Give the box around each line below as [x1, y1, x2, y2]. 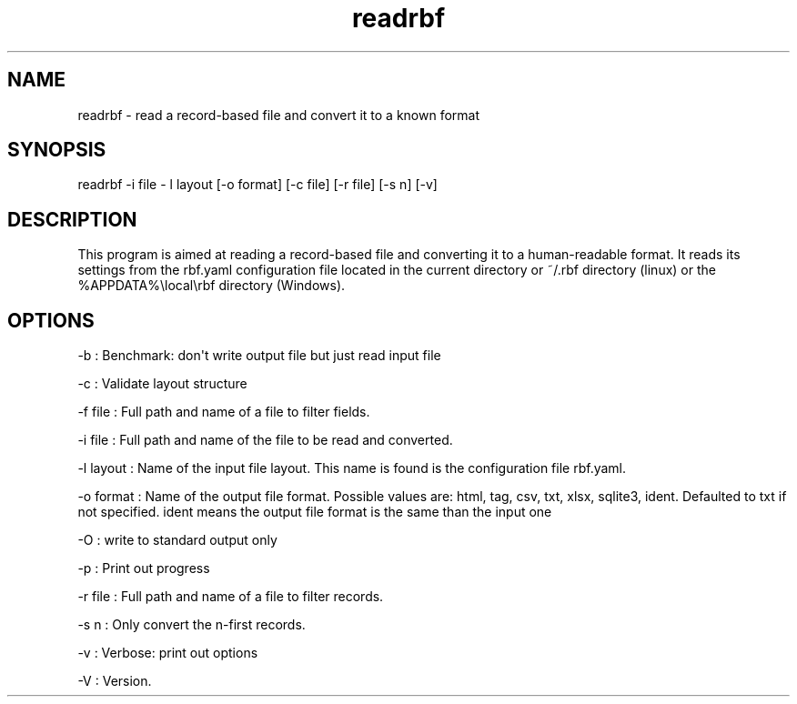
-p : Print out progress [77, 560, 210, 577]
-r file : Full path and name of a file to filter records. [77, 588, 384, 605]
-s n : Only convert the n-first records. [77, 617, 306, 633]
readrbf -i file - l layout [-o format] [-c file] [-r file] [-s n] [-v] [77, 176, 438, 193]
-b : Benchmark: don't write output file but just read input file [77, 347, 441, 364]
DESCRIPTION [7, 207, 137, 231]
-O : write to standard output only [77, 532, 277, 548]
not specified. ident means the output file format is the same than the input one [77, 504, 552, 520]
